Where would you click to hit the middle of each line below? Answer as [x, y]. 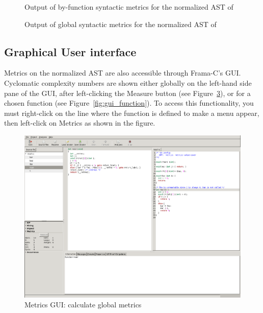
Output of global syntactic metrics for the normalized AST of [121, 24]
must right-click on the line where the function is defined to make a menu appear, [132, 113]
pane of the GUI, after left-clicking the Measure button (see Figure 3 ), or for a [127, 93]
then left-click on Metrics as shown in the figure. [80, 123]
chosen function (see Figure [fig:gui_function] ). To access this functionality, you [129, 103]
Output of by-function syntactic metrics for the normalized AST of [129, 7]
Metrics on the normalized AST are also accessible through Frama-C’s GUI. [123, 73]
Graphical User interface [70, 51]
